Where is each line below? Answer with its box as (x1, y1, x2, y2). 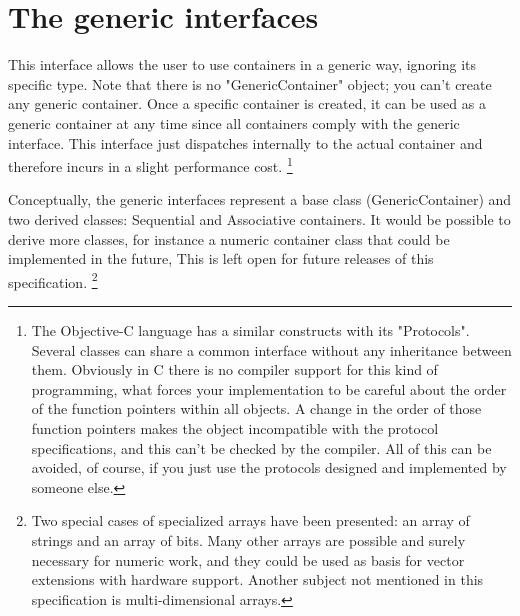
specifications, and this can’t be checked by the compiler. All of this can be (31, 437, 492, 458)
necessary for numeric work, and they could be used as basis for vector (31, 549, 465, 570)
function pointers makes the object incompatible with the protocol (31, 417, 439, 438)
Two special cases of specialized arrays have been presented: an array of (31, 510, 470, 531)
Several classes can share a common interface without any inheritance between (31, 339, 512, 360)
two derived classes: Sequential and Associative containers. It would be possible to (8, 208, 511, 229)
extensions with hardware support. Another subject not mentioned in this (31, 569, 484, 590)
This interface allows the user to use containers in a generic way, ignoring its (8, 54, 477, 75)
